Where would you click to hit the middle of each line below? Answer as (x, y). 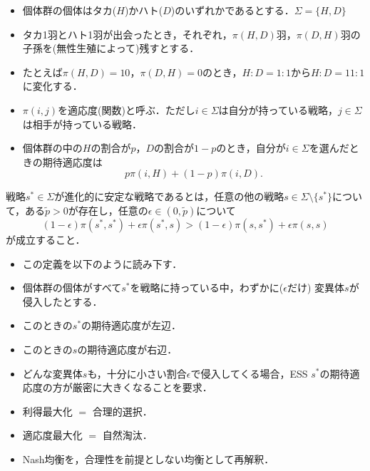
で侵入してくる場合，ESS (249, 373)
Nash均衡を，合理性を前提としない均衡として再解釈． (148, 459)
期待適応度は (72, 161)
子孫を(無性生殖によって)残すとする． (111, 48)
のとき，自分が (251, 148)
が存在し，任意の (108, 210)
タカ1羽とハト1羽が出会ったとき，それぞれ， (127, 34)
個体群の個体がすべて (72, 288)
